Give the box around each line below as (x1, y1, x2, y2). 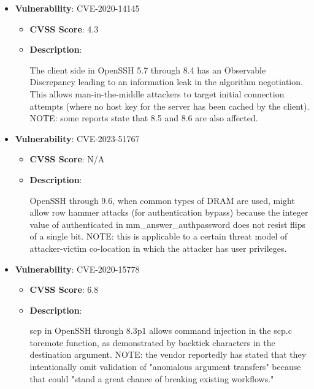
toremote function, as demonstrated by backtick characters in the (29, 336, 275, 349)
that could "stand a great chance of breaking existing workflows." (29, 372, 274, 385)
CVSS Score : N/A (29, 153, 105, 165)
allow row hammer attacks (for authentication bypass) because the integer (29, 206, 308, 219)
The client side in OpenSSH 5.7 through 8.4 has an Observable (29, 63, 266, 76)
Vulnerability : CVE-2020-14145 (15, 2, 140, 14)
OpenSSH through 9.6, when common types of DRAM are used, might (29, 194, 295, 206)
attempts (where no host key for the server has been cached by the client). (29, 99, 310, 112)
